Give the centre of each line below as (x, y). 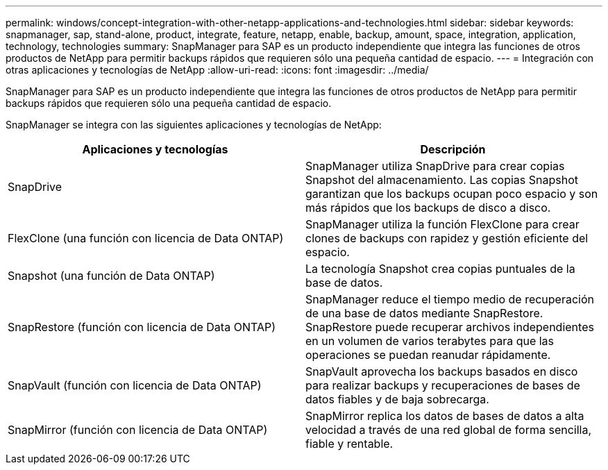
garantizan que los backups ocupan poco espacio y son (452, 194)
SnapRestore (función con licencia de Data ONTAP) (142, 327)
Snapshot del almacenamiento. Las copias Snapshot (442, 180)
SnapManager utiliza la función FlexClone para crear (442, 224)
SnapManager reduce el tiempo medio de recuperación (450, 299)
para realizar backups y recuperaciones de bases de (443, 385)
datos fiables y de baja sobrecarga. (397, 399)
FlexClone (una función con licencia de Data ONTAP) (146, 238)
